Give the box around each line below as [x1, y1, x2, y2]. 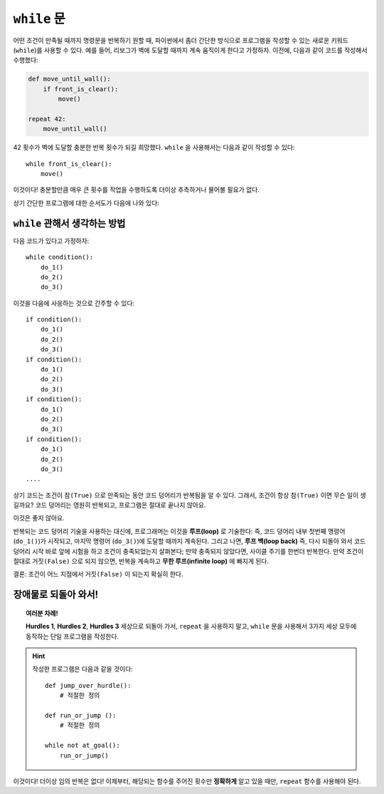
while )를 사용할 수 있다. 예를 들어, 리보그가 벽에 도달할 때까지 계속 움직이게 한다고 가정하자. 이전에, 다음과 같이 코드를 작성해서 [15, 46, 368, 54]
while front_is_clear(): [26, 160, 112, 167]
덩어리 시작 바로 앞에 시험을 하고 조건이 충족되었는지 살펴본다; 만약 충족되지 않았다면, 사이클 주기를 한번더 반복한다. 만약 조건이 [13, 547, 364, 555]
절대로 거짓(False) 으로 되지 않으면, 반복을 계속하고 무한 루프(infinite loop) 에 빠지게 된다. [13, 557, 270, 566]
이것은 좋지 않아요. [13, 514, 65, 522]
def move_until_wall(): [28, 75, 112, 83]
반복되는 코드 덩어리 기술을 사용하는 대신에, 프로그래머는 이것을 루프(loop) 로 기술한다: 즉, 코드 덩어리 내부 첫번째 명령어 [13, 527, 346, 535]
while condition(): [26, 253, 94, 262]
